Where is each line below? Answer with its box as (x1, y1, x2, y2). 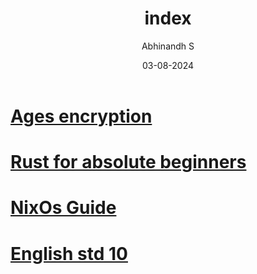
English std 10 (10, 242, 128, 265)
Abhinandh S (141, 40, 195, 52)
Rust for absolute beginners (10, 151, 247, 174)
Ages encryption (10, 105, 153, 127)
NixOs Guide (10, 197, 117, 219)
